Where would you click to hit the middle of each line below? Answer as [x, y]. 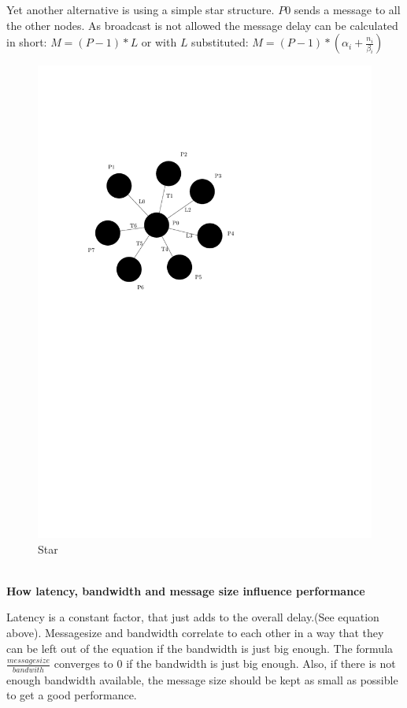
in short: [27, 42]
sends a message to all [347, 9]
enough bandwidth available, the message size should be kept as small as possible [202, 679]
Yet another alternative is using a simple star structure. [141, 9]
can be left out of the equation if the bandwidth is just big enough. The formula [200, 648]
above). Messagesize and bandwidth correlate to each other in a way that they [195, 633]
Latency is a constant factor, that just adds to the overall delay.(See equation [193, 617]
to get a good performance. [72, 695]
